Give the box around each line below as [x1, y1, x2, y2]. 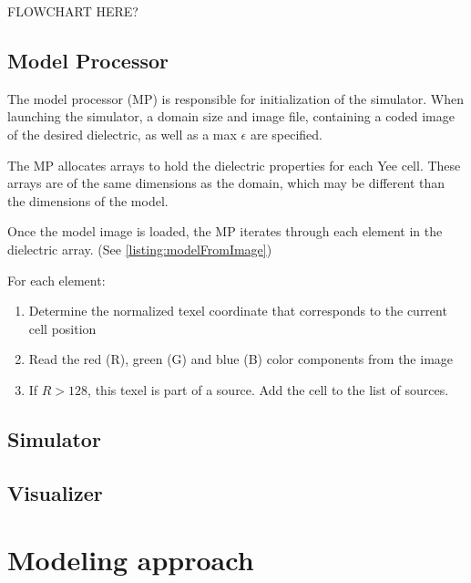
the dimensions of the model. [7, 191, 169, 210]
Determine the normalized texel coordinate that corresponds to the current [28, 301, 447, 320]
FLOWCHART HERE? [7, 2, 138, 20]
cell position [28, 318, 97, 338]
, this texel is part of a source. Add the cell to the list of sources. [87, 380, 449, 399]
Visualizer [7, 478, 103, 506]
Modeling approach [7, 541, 254, 578]
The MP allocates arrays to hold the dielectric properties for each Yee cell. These [7, 155, 461, 174]
